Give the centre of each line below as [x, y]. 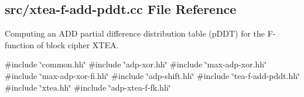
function [20, 44]
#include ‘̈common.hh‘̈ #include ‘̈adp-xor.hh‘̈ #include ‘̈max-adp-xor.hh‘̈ [136, 64]
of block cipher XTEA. [78, 44]
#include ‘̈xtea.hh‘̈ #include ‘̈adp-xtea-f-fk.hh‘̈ [88, 87]
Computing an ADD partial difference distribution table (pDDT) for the [135, 33]
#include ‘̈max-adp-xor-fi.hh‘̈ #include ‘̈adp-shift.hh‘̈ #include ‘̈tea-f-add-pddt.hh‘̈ [152, 75]
